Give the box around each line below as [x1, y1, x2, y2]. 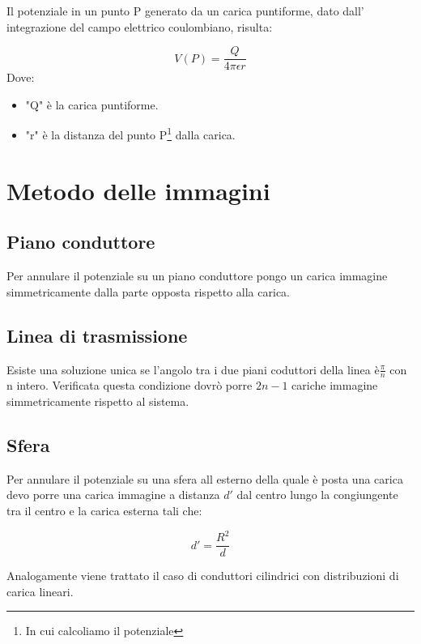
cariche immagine [291, 377, 378, 394]
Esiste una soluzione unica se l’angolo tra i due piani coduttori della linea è [6, 360, 380, 377]
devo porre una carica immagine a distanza [6, 486, 220, 503]
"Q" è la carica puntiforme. [25, 96, 159, 113]
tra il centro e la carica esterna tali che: [6, 502, 202, 519]
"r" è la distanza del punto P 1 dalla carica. [25, 124, 236, 143]
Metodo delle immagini [6, 173, 270, 207]
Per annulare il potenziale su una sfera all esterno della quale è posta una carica [6, 470, 403, 487]
